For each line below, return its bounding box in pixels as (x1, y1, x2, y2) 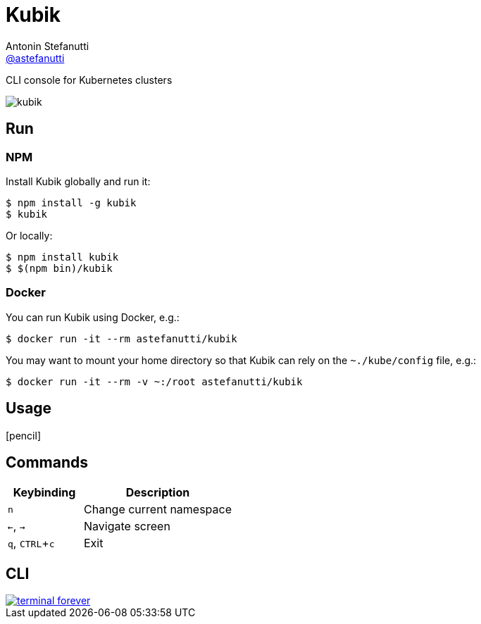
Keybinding (13, 485, 76, 500)
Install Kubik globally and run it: (6, 175, 151, 187)
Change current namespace (84, 502, 232, 517)
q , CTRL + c (8, 536, 55, 551)
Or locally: (6, 229, 53, 242)
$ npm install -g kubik (6, 196, 137, 208)
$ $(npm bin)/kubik (6, 262, 113, 274)
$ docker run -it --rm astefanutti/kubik (6, 332, 237, 344)
